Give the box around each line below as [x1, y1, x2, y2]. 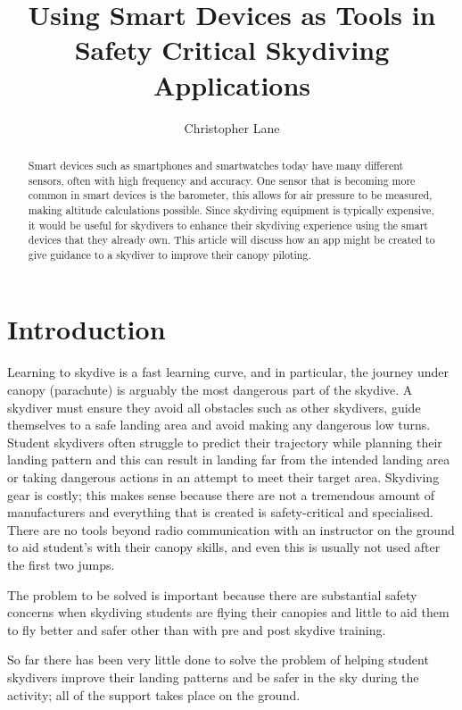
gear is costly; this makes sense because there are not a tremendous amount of [7, 485, 435, 504]
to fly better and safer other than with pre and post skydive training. [7, 620, 386, 639]
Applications [153, 66, 311, 103]
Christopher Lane [184, 118, 280, 137]
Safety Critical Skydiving [74, 31, 390, 68]
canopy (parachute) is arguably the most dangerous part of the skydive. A [7, 380, 413, 399]
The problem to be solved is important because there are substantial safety [7, 585, 417, 604]
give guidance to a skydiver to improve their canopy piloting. [28, 246, 311, 262]
